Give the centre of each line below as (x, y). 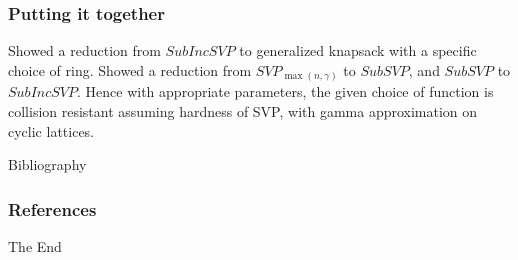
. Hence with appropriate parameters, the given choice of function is (285, 91)
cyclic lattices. (51, 130)
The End (35, 245)
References (52, 208)
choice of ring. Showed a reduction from (130, 69)
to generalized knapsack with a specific (358, 50)
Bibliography (47, 164)
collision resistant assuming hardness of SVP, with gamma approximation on (243, 110)
